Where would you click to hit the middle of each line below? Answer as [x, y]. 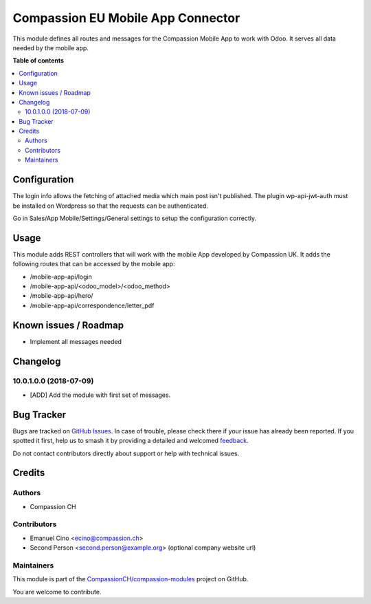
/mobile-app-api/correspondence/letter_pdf [92, 305]
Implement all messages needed [76, 341]
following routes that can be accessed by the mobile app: [94, 264]
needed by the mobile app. [51, 47]
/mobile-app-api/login [61, 277]
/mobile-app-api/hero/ [61, 296]
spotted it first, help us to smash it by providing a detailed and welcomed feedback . [131, 441]
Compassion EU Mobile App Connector [126, 18]
